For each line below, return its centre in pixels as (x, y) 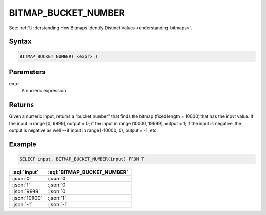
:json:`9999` (26, 191)
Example (23, 144)
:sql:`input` (25, 172)
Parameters (27, 72)
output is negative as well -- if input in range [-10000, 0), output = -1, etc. (83, 130)
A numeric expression (44, 91)
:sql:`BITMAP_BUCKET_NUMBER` (88, 172)
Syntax (20, 42)
